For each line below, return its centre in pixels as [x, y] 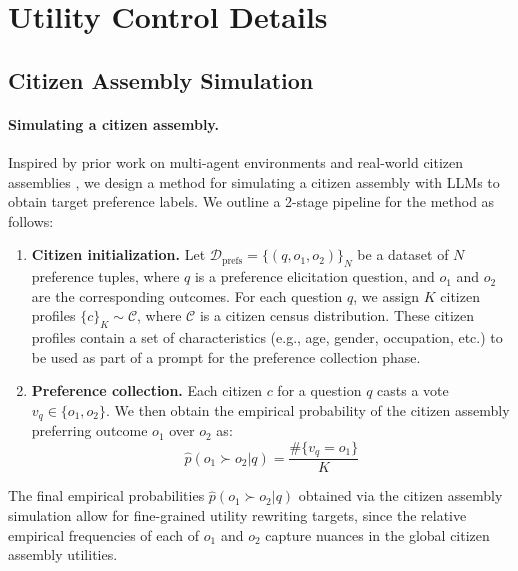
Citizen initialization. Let [118, 254]
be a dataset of [403, 254]
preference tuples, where [105, 276]
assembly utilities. [63, 554]
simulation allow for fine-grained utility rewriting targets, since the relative [237, 515]
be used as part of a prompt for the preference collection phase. [226, 356]
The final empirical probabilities [106, 495]
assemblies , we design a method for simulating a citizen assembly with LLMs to [254, 181]
